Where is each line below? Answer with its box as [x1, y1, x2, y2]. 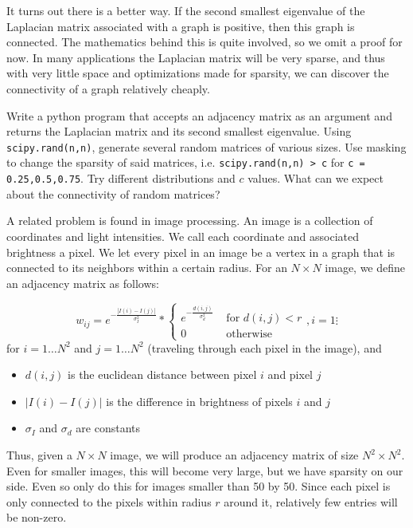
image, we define [325, 259, 406, 276]
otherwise [226, 329, 273, 341]
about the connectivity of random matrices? [6, 185, 220, 202]
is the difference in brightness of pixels [106, 392, 293, 409]
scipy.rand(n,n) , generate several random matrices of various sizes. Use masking [6, 138, 407, 155]
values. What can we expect [247, 170, 384, 187]
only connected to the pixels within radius [6, 493, 212, 510]
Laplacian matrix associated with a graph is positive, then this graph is [6, 18, 355, 34]
